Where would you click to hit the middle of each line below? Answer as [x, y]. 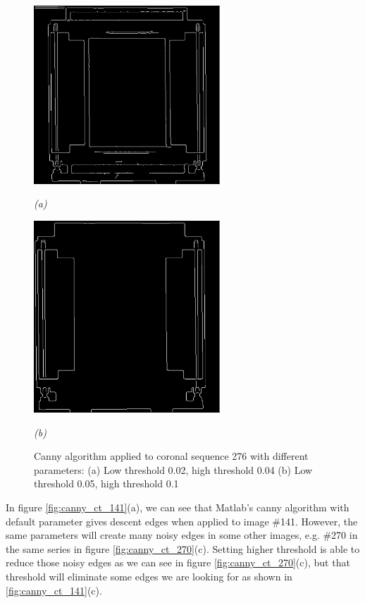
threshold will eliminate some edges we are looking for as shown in [149, 577]
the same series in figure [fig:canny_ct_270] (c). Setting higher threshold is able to [183, 548]
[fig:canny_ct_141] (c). [54, 590]
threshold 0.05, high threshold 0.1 [106, 483]
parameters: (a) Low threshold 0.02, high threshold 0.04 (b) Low [173, 469]
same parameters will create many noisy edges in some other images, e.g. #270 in [182, 535]
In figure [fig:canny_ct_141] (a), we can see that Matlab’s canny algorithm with [178, 507]
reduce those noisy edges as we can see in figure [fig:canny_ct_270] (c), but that [178, 562]
